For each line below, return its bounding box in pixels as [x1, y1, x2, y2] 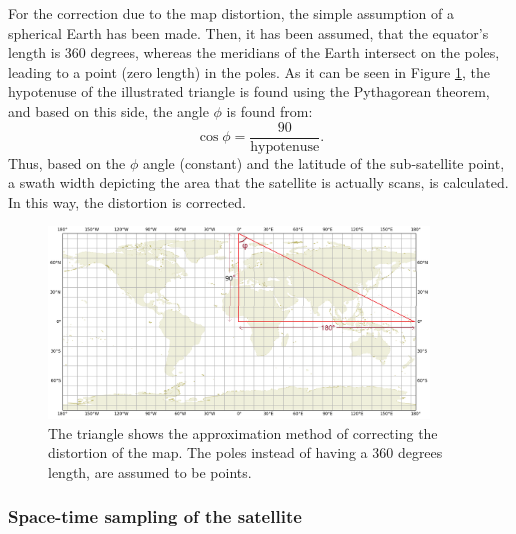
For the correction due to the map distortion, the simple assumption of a [8, 3, 454, 23]
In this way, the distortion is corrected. [8, 191, 246, 212]
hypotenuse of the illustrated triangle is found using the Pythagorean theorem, [8, 81, 490, 102]
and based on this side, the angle [8, 100, 209, 121]
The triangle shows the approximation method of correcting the [48, 422, 438, 443]
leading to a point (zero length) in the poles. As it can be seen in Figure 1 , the [8, 61, 490, 82]
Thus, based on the [8, 152, 126, 173]
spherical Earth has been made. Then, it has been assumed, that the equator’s [8, 22, 489, 43]
